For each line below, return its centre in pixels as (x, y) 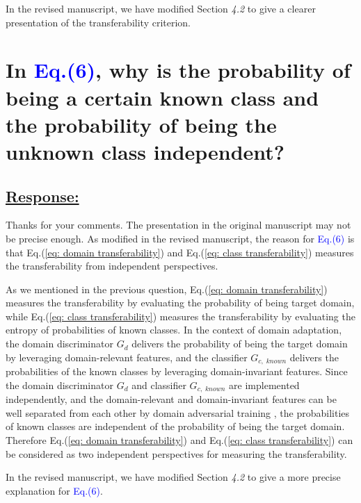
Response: (42, 196)
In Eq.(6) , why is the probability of (178, 70)
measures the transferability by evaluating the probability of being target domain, (180, 303)
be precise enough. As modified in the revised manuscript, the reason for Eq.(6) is (180, 238)
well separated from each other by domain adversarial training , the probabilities (178, 412)
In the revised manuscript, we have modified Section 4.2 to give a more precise (173, 477)
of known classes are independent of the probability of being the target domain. (175, 426)
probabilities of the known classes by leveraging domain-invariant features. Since (177, 371)
